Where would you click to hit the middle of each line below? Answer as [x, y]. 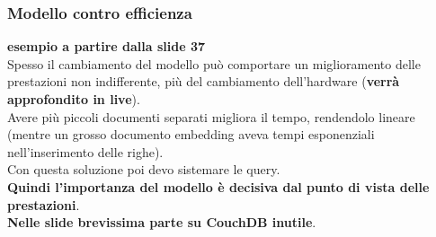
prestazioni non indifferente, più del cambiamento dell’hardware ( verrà [204, 81]
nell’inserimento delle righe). [85, 151]
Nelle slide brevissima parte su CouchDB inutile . [162, 222]
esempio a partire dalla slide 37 [107, 46]
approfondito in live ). [74, 99]
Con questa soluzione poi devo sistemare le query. [144, 169]
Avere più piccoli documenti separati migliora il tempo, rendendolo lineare [211, 116]
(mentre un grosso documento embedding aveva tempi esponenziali [191, 134]
